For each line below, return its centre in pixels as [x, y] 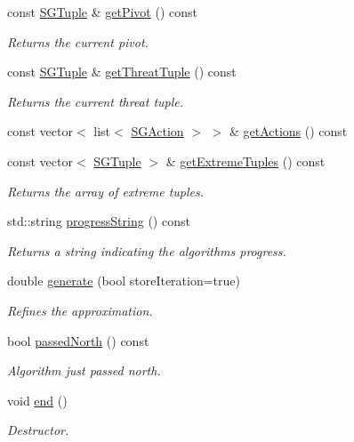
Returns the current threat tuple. [96, 101]
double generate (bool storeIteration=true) [124, 281]
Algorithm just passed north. [84, 370]
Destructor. [38, 430]
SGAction [157, 131]
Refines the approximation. [80, 310]
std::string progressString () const [99, 221]
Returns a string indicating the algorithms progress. [147, 250]
